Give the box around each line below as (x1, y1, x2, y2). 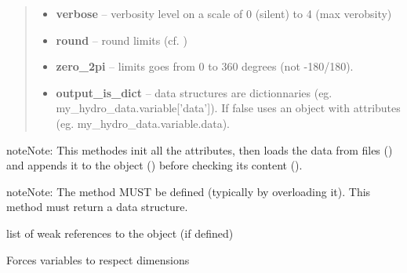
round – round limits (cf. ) (56, 31, 187, 48)
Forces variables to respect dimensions (6, 251, 190, 268)
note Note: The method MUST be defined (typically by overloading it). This (6, 183, 371, 199)
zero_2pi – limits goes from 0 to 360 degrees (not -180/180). (56, 58, 354, 75)
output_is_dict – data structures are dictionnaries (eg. (56, 84, 333, 100)
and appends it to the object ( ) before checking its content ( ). (6, 157, 303, 173)
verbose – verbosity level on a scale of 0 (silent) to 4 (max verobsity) (56, 5, 392, 21)
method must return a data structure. (6, 198, 188, 215)
